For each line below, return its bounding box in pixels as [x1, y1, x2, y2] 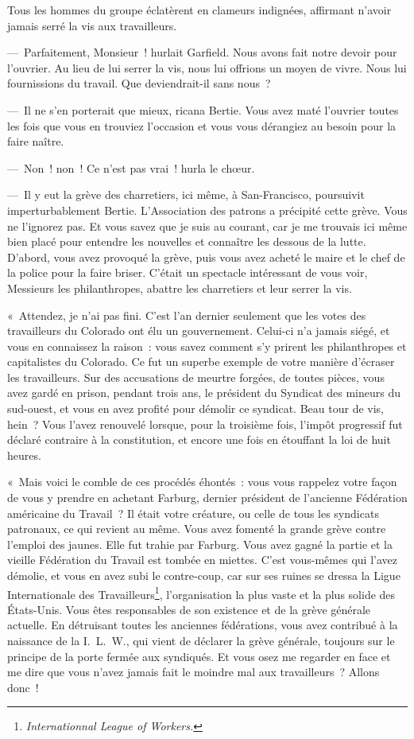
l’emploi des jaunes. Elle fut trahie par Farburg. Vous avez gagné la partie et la [7, 535, 393, 552]
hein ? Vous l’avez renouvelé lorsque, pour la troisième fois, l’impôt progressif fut [7, 415, 403, 432]
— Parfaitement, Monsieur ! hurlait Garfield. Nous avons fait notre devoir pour [7, 44, 397, 60]
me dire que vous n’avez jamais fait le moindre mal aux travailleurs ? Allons [7, 663, 380, 680]
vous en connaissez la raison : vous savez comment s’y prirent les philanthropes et [7, 337, 407, 354]
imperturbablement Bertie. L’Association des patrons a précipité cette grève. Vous [7, 201, 408, 218]
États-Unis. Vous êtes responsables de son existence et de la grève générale [7, 601, 371, 617]
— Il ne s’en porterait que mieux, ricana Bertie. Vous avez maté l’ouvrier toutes [7, 101, 399, 118]
